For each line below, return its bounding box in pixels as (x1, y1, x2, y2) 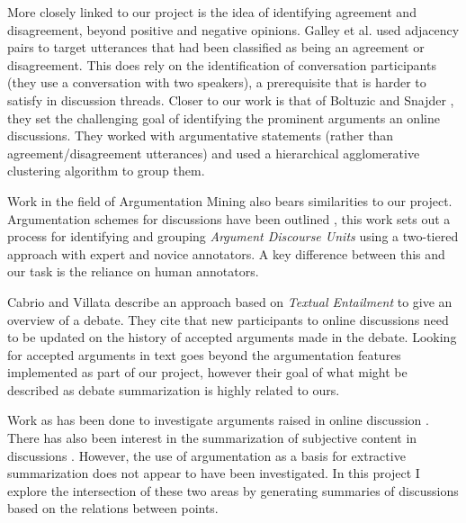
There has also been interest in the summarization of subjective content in (7, 428, 417, 447)
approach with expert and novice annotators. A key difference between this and (7, 244, 445, 263)
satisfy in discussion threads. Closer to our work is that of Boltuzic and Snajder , (7, 90, 454, 109)
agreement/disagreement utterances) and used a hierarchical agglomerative (7, 143, 420, 162)
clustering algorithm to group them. (7, 161, 205, 180)
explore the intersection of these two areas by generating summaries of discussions (7, 481, 459, 500)
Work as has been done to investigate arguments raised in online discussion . (7, 410, 429, 429)
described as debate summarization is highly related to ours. (7, 380, 340, 399)
